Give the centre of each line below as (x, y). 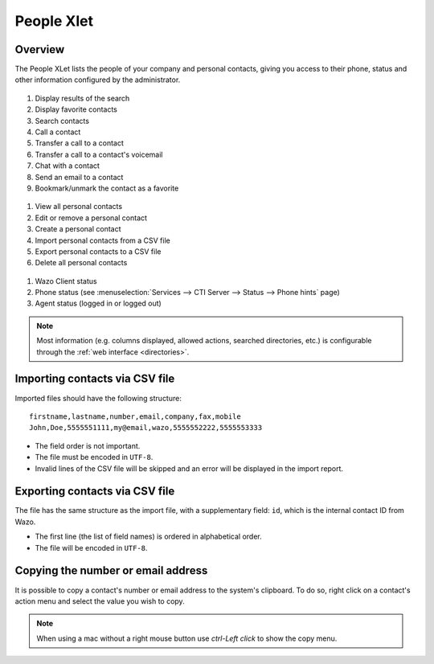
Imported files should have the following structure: (98, 398)
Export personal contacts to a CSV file (98, 251)
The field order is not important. (88, 445)
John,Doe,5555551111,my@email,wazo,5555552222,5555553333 (146, 428)
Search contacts (62, 121)
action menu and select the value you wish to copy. (100, 601)
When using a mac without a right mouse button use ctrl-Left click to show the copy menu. (187, 638)
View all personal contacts (79, 207)
